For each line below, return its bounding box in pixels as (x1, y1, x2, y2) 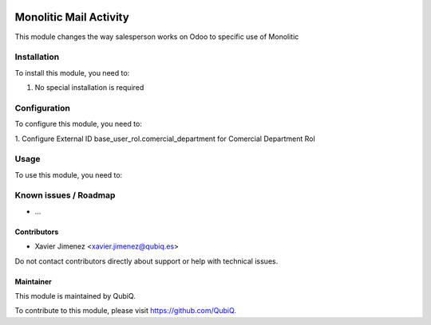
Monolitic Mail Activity (14, 10, 129, 24)
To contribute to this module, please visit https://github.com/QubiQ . (14, 306, 237, 315)
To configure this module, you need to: (14, 119, 143, 129)
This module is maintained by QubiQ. (14, 292, 136, 301)
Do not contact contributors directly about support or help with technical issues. (14, 256, 279, 266)
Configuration (14, 102, 71, 113)
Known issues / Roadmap (14, 190, 116, 201)
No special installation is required (34, 83, 144, 92)
